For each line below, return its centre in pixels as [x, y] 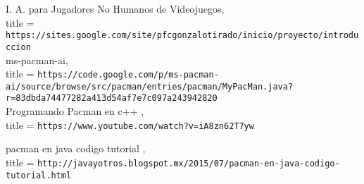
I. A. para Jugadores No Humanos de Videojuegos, [115, 8]
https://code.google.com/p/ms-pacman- [128, 75]
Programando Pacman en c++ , [75, 111]
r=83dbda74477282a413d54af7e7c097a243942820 [112, 98]
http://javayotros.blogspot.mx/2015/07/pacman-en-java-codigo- [189, 163]
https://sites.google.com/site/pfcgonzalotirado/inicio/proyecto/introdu [182, 36]
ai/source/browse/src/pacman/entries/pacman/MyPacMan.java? [150, 86]
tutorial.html [39, 175]
